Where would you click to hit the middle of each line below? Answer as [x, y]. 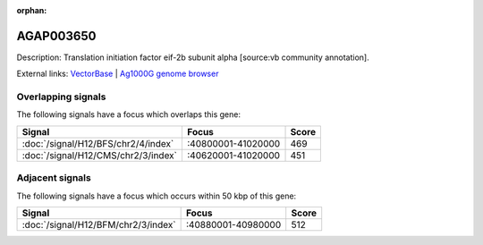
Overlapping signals [61, 97]
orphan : [32, 10]
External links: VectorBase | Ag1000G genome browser [118, 74]
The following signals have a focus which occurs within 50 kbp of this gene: [157, 196]
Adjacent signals [54, 178]
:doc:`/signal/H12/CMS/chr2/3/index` [100, 155]
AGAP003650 [56, 36]
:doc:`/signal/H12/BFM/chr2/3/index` [99, 224]
